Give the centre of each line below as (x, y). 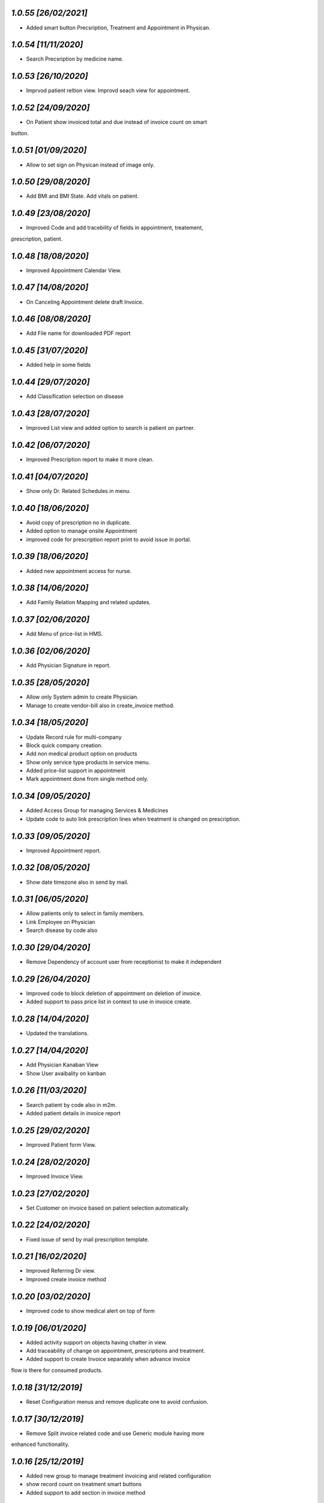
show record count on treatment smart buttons (84, 1484)
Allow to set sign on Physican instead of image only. (91, 165)
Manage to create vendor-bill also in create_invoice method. (100, 705)
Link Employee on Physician (61, 922)
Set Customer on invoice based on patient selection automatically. (108, 1208)
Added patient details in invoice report (73, 1113)
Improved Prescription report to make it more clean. (90, 459)
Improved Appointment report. (64, 850)
